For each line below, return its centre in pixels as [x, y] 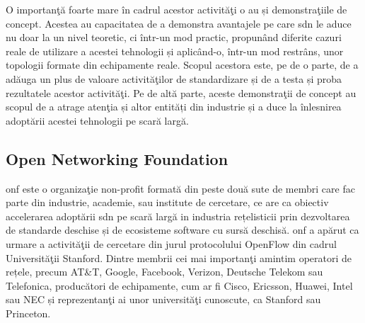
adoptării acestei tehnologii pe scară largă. [97, 120]
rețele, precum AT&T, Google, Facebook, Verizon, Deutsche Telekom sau [164, 272]
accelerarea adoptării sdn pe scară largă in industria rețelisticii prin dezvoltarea [178, 216]
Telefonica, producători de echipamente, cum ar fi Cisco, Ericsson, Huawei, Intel [179, 285]
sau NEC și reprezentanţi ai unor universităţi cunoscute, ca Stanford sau [163, 299]
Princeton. [28, 313]
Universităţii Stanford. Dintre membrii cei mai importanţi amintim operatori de [179, 257]
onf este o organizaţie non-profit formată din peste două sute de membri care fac [180, 188]
